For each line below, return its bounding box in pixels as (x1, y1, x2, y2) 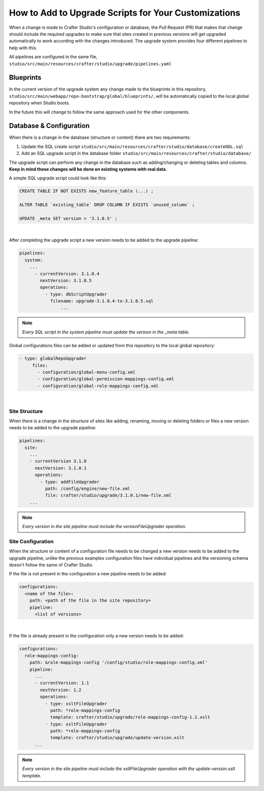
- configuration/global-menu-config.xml (37, 370, 135, 375)
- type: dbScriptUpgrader (44, 291, 108, 297)
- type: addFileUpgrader (40, 479, 100, 484)
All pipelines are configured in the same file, (9, 54, 98, 60)
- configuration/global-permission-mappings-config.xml (37, 376, 175, 382)
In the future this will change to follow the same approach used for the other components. (9, 109, 190, 115)
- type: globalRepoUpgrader (19, 356, 87, 361)
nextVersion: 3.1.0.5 (40, 278, 92, 283)
